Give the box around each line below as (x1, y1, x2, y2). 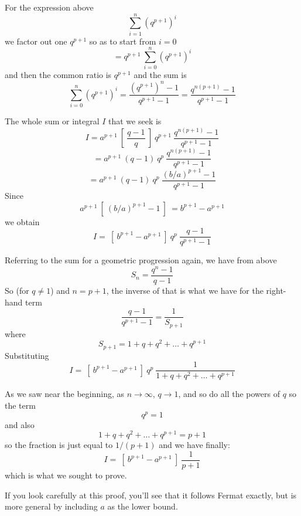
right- (266, 284, 286, 296)
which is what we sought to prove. (5, 469, 127, 481)
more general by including (5, 500, 98, 512)
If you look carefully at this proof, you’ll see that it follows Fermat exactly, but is (5, 488, 297, 501)
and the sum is (134, 69, 187, 81)
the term (5, 399, 36, 412)
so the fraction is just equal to (5, 439, 113, 451)
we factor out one (5, 35, 67, 47)
